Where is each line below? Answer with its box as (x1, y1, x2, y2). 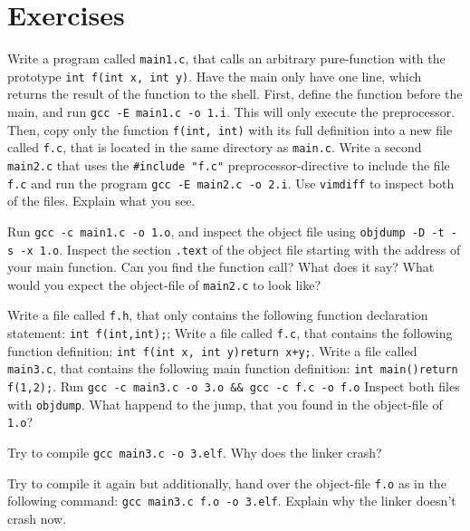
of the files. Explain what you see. (7, 191, 196, 210)
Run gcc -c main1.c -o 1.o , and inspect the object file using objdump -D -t (7, 221, 445, 240)
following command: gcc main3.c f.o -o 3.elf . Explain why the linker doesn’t (7, 491, 456, 510)
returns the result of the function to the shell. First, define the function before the (7, 84, 463, 103)
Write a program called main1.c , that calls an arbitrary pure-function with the (7, 49, 446, 68)
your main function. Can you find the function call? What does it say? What (7, 257, 435, 276)
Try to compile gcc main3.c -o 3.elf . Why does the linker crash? (7, 443, 382, 462)
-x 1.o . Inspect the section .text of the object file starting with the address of (20, 239, 461, 258)
